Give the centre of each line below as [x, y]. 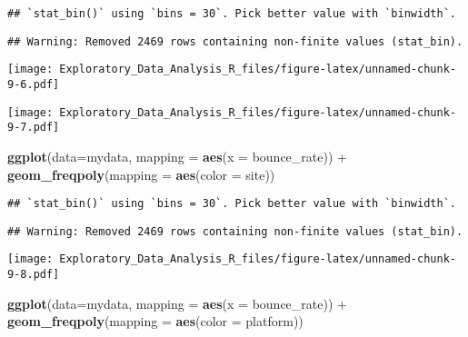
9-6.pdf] [34, 84]
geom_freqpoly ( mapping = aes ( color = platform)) [155, 321]
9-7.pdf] [34, 128]
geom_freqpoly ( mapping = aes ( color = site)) [141, 174]
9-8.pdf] [34, 275]
